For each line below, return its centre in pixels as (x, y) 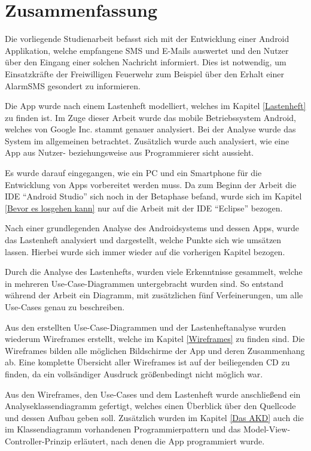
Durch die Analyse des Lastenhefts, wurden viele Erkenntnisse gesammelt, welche (154, 272)
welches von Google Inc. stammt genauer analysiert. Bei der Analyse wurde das (150, 129)
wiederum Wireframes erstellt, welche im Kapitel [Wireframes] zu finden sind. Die (155, 339)
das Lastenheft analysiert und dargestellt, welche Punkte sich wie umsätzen (143, 240)
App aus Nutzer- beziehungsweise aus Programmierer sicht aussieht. (129, 152)
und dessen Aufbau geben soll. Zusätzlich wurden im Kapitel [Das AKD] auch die (154, 417)
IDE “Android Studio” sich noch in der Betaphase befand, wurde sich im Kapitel (153, 196)
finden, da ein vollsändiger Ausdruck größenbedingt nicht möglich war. (134, 373)
